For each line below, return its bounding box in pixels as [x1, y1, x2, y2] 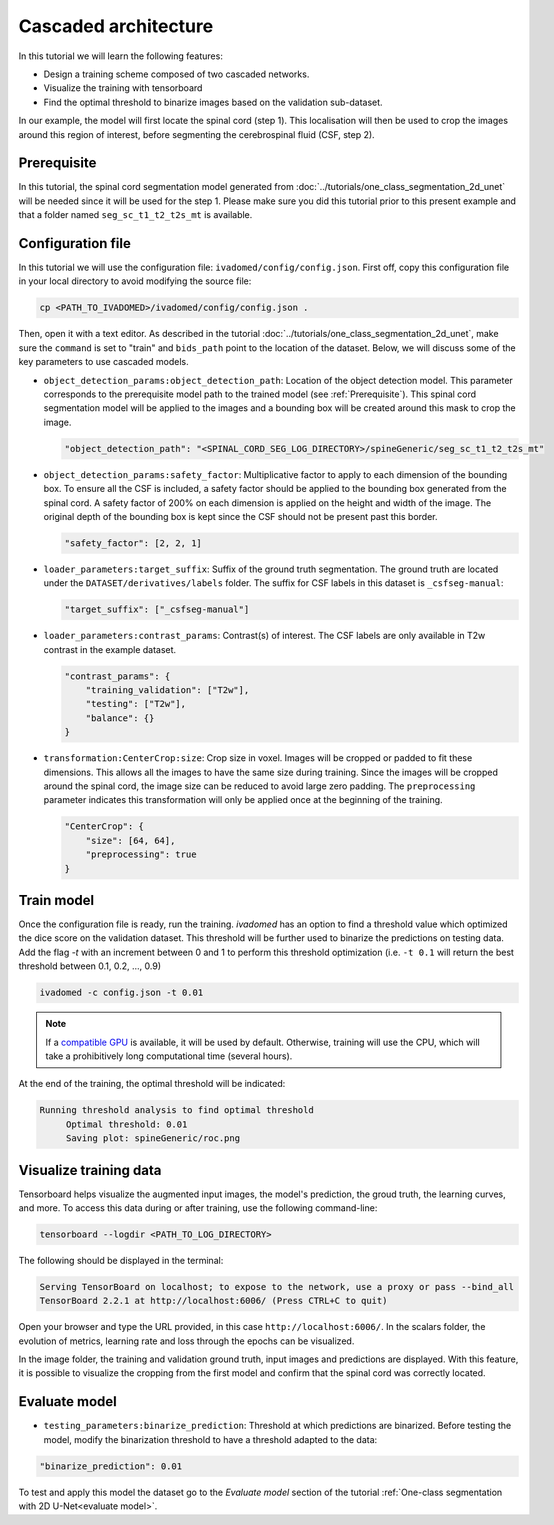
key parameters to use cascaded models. [18, 356, 189, 368]
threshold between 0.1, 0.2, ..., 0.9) [18, 960, 162, 972]
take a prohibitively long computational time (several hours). [45, 1050, 293, 1062]
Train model [18, 891, 95, 909]
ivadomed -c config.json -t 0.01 [39, 987, 204, 999]
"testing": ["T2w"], [85, 698, 187, 710]
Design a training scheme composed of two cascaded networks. [43, 68, 310, 80]
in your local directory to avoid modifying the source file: [18, 275, 252, 287]
